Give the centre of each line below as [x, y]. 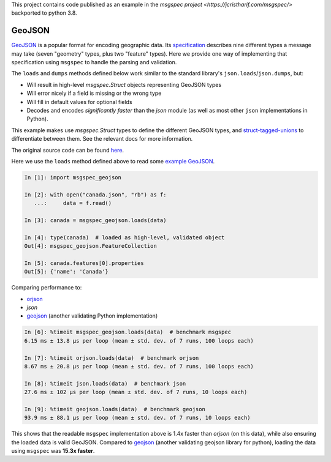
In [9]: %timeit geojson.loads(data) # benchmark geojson [115, 409]
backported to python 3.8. [44, 13]
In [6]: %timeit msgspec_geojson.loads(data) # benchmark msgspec [128, 332]
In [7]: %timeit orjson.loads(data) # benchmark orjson [112, 358]
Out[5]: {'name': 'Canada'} [66, 272]
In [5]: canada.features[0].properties [84, 263]
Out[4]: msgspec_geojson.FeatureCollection [91, 246]
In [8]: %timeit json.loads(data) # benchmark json [105, 383]
